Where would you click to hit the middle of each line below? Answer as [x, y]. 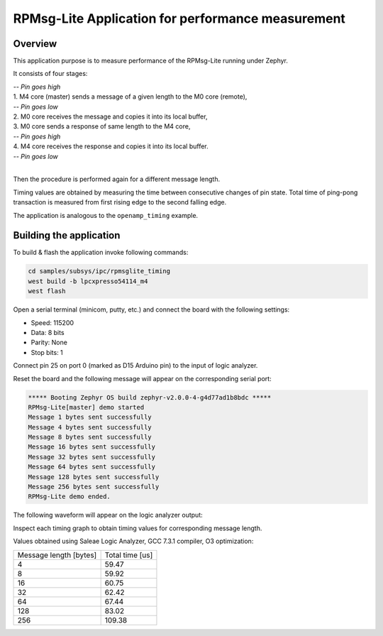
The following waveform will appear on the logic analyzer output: [108, 515]
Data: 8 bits [48, 332]
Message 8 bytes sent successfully [90, 437]
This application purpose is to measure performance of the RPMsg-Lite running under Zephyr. [151, 61]
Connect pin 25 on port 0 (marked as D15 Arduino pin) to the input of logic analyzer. [135, 366]
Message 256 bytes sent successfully [94, 487]
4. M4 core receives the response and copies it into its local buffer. [111, 146]
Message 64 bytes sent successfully [92, 467]
